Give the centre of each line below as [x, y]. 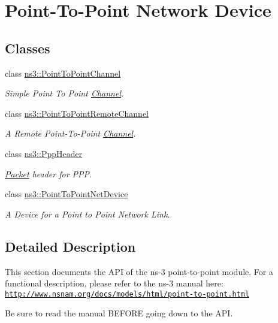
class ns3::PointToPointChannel [63, 73]
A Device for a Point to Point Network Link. [87, 214]
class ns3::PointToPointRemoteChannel [77, 113]
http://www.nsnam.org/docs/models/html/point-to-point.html [127, 294]
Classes [28, 48]
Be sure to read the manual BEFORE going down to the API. [119, 313]
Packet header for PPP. [49, 173]
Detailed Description [70, 246]
